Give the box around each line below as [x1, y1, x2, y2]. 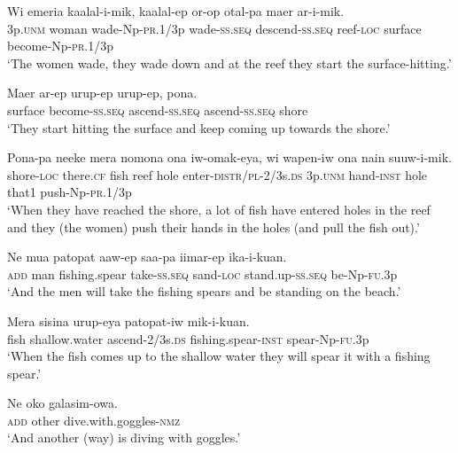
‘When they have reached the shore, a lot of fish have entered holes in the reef [7, 199, 431, 218]
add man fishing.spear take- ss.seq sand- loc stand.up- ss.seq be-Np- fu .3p [7, 264, 398, 283]
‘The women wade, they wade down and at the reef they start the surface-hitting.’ [7, 53, 452, 72]
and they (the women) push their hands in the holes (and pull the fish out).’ [7, 217, 420, 236]
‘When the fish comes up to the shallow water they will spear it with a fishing [7, 347, 431, 365]
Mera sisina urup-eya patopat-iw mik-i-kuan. [7, 311, 250, 330]
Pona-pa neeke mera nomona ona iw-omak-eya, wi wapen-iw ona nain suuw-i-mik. [7, 148, 452, 167]
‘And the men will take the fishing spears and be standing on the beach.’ [7, 282, 401, 301]
